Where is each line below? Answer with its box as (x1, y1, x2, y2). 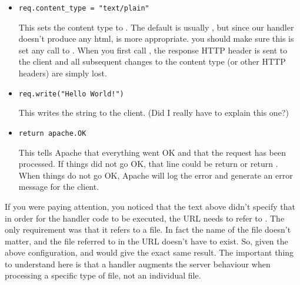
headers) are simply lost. (18, 67, 107, 79)
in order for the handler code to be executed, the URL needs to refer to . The (5, 212, 285, 224)
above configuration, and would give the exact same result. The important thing (5, 246, 294, 259)
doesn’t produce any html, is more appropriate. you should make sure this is (18, 32, 294, 45)
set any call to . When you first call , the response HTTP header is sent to (18, 43, 288, 56)
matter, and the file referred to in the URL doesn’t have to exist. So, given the (5, 234, 288, 247)
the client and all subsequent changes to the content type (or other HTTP (18, 55, 286, 68)
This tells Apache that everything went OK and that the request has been (18, 146, 286, 158)
